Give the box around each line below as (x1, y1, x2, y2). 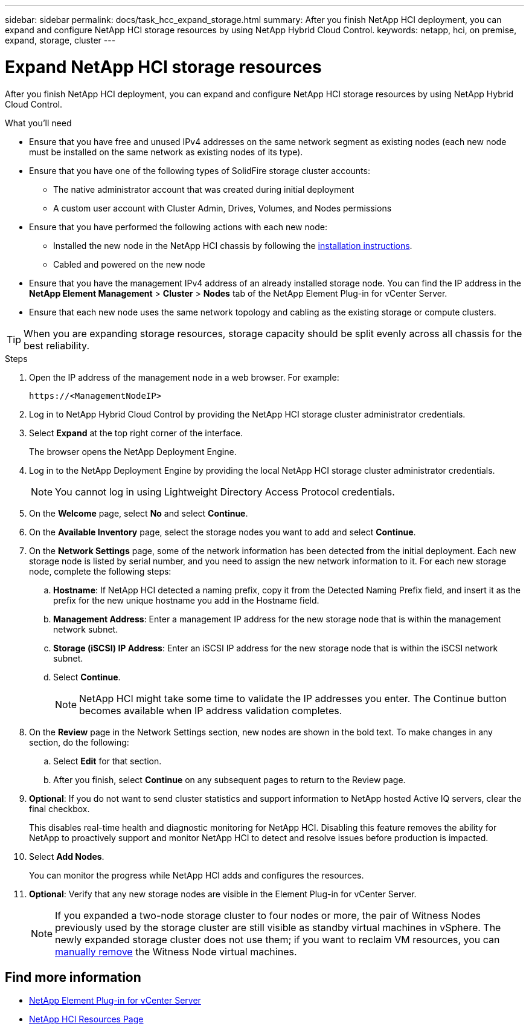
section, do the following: (29, 737, 129, 747)
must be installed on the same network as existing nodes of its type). (29, 146, 303, 157)
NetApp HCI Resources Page (29, 1014, 144, 1025)
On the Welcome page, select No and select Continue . (29, 508, 248, 518)
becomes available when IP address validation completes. (79, 704, 342, 717)
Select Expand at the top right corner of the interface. (29, 427, 243, 438)
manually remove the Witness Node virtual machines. (55, 945, 297, 958)
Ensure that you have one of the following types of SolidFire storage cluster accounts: (29, 165, 370, 176)
